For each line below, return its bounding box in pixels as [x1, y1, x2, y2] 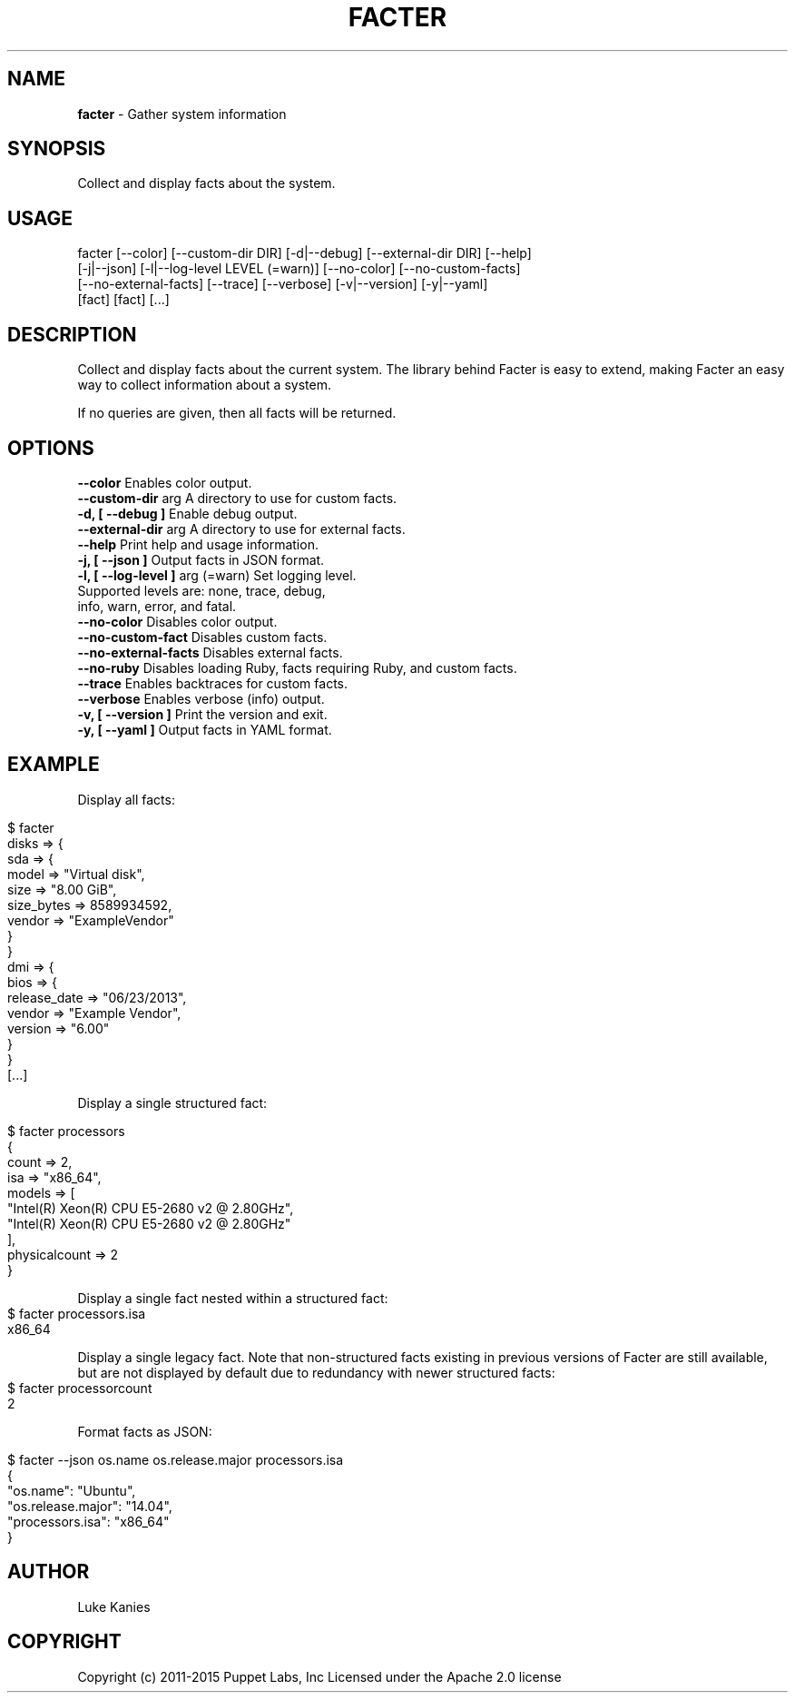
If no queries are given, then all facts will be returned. [77, 405, 397, 421]
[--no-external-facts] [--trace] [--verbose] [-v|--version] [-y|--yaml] [77, 276, 488, 292]
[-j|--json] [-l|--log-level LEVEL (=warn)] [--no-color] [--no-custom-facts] [77, 261, 521, 277]
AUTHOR [7, 1560, 90, 1584]
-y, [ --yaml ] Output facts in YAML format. [77, 721, 332, 737]
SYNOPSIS [7, 137, 106, 161]
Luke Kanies [77, 1598, 151, 1615]
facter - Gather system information [77, 105, 287, 122]
